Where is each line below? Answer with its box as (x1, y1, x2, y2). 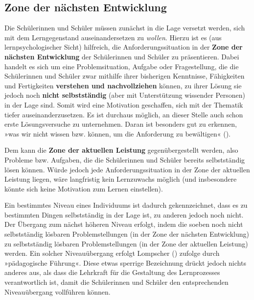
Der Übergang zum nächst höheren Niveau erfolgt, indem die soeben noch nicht (4, 219, 243, 229)
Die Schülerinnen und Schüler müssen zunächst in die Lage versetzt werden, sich (4, 23, 245, 33)
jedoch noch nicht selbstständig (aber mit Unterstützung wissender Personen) (4, 90, 246, 100)
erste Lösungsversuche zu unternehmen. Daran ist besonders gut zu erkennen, (4, 119, 237, 129)
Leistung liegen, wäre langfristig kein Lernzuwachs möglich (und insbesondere (4, 174, 237, 184)
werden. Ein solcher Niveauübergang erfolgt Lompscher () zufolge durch (4, 248, 220, 258)
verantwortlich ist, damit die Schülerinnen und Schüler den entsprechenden (4, 277, 229, 287)
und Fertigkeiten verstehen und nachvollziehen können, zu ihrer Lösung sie (4, 80, 242, 90)
